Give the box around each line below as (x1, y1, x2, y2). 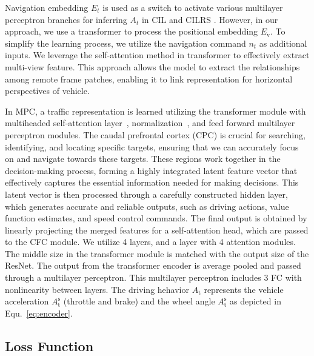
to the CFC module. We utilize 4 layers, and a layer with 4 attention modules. (5, 235, 296, 248)
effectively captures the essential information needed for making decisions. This (5, 176, 299, 189)
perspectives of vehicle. (5, 84, 90, 97)
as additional (259, 36, 307, 49)
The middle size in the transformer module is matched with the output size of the (5, 247, 309, 260)
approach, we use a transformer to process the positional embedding (5, 25, 258, 38)
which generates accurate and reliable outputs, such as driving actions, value (5, 200, 289, 212)
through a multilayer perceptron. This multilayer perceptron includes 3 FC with (5, 271, 302, 284)
